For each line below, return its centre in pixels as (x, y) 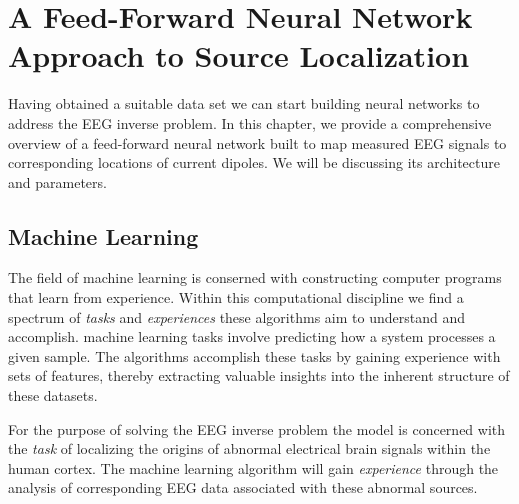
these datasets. (53, 395)
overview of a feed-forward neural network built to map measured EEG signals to (257, 142)
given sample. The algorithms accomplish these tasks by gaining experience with (254, 355)
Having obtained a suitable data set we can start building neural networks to (244, 103)
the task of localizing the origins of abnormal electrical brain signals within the (249, 448)
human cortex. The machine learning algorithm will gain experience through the (253, 467)
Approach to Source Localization (239, 55)
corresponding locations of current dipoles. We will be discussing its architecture (254, 162)
